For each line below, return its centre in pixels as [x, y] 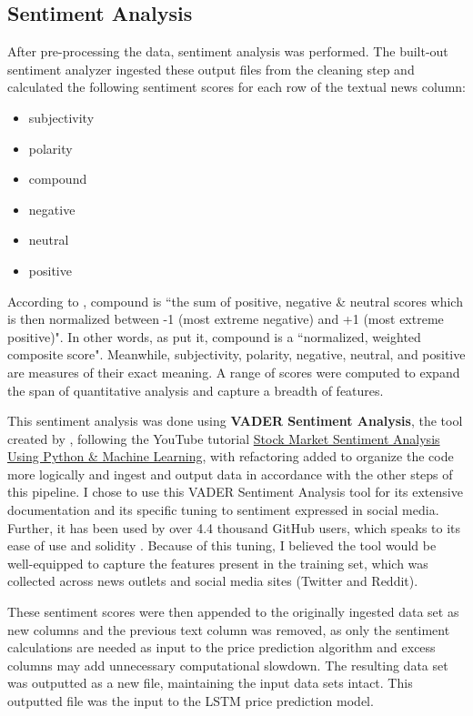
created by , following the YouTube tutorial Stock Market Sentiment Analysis [224, 438]
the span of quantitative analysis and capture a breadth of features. [196, 390]
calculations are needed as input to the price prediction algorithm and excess [221, 647]
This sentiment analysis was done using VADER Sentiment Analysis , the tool [235, 421]
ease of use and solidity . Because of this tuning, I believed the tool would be [222, 545]
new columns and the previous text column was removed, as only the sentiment [229, 629]
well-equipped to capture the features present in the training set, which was [218, 563]
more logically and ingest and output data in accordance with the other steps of [230, 474]
